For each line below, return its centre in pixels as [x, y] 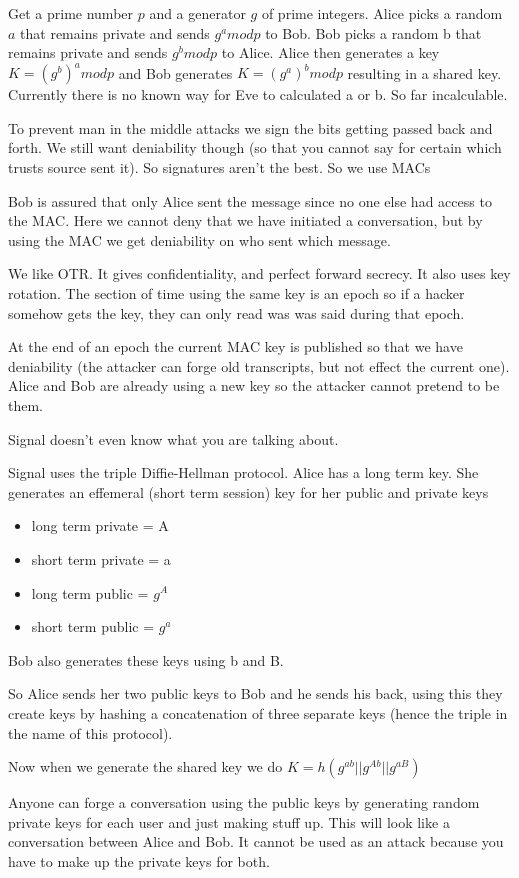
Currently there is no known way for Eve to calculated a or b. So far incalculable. [258, 94]
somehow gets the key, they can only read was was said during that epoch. [236, 312]
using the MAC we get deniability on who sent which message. [199, 239]
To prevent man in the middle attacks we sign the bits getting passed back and [250, 127]
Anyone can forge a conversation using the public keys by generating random [244, 802]
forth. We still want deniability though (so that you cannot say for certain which [255, 147]
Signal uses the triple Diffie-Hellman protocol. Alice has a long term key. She [243, 472]
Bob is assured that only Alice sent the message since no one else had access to [250, 200]
